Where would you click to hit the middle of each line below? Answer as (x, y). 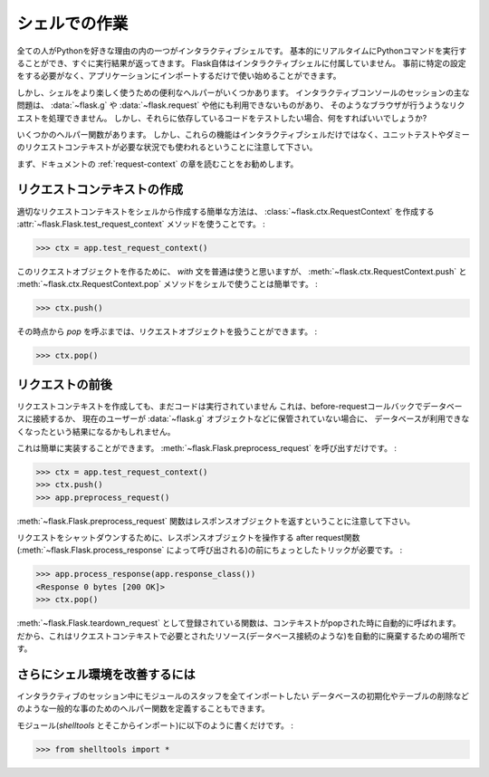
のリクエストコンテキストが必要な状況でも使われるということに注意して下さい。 (167, 147)
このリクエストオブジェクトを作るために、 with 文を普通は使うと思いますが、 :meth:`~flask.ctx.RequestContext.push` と (242, 271)
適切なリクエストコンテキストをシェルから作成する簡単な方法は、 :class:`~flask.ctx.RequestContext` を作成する (225, 211)
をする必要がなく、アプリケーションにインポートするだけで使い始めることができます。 (179, 76)
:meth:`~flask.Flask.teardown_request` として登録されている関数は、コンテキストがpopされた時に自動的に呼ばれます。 (239, 623)
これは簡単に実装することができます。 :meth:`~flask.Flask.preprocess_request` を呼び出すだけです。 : (207, 447)
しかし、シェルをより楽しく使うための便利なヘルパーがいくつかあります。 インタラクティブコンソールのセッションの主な (243, 92)
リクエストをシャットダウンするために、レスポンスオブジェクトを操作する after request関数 (188, 538)
